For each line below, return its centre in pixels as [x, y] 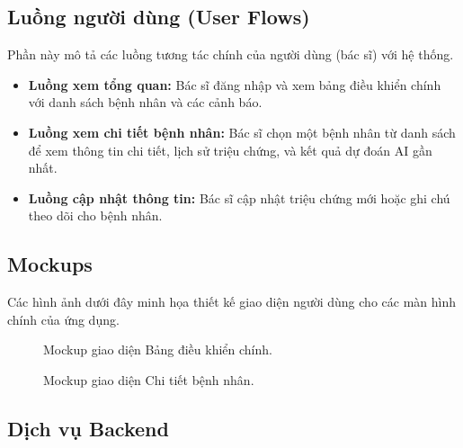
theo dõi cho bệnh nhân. [95, 215]
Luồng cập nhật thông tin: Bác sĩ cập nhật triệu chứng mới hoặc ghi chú [239, 197]
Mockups [50, 264]
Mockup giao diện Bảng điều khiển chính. [158, 349]
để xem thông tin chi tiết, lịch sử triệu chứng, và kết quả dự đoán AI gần [230, 150]
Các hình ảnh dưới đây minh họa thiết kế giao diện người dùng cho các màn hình [231, 302]
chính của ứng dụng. [63, 319]
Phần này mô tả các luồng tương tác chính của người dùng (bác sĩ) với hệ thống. [231, 54]
